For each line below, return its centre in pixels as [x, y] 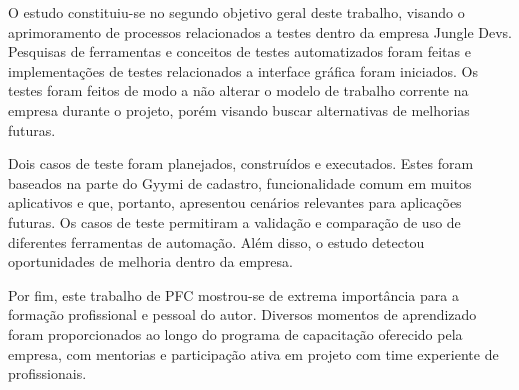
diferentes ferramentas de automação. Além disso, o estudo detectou [216, 241]
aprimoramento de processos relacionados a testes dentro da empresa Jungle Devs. [260, 31]
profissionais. [47, 373]
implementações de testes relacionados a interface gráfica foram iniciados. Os [243, 70]
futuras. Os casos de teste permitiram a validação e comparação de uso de [234, 221]
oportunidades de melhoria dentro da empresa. [150, 261]
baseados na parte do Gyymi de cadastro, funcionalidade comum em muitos [240, 182]
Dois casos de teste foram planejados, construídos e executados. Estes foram [241, 163]
